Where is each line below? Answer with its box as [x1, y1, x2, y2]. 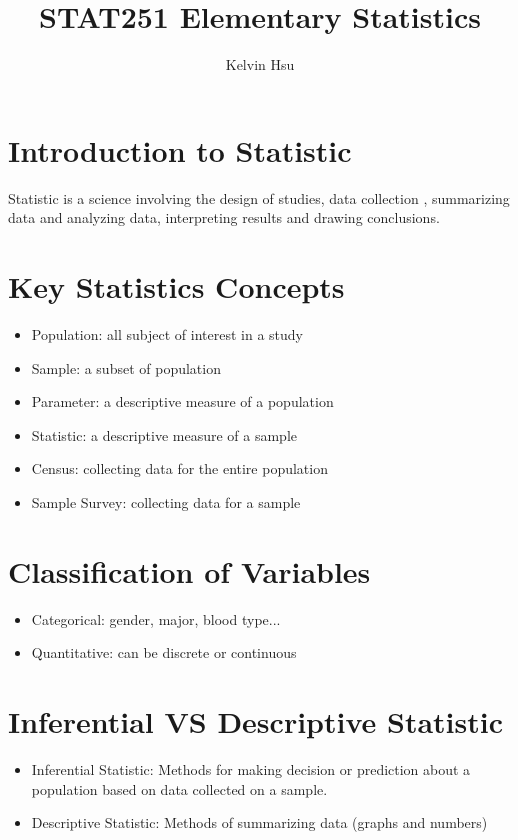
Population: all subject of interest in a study [31, 323, 303, 344]
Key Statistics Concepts [8, 266, 345, 307]
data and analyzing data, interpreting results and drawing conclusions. [8, 207, 440, 228]
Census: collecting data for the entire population [31, 458, 328, 479]
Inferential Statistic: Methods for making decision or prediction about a [31, 758, 471, 779]
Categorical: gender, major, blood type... [31, 608, 281, 629]
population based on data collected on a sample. [31, 778, 328, 799]
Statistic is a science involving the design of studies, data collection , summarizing [8, 187, 510, 208]
